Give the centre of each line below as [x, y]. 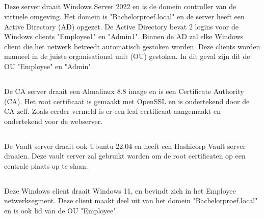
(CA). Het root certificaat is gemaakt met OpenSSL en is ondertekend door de [127, 101]
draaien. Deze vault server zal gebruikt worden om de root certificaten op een [125, 156]
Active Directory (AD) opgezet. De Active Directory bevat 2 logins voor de [121, 26]
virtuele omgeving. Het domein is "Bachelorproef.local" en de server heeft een [124, 16]
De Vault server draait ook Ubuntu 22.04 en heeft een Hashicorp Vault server [125, 146]
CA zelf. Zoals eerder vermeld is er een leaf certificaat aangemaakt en [112, 111]
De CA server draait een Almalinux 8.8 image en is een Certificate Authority [124, 91]
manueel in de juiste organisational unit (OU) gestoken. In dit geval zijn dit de [127, 56]
